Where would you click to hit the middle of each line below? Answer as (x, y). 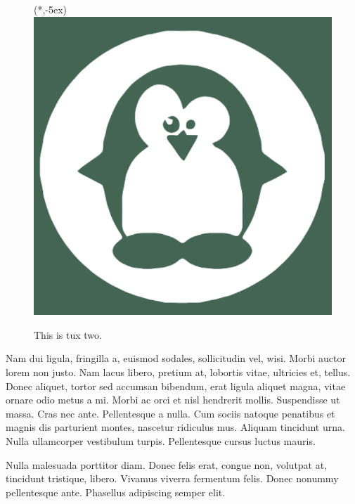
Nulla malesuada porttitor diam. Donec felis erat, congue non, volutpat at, (167, 464)
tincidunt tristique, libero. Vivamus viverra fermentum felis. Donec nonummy (172, 478)
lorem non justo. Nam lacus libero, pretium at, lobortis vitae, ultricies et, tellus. (178, 371)
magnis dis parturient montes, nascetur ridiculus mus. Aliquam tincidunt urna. (175, 427)
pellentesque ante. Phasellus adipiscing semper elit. (116, 492)
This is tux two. (68, 334)
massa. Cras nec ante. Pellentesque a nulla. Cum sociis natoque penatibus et (170, 413)
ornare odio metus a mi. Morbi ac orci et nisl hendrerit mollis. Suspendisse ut (173, 400)
